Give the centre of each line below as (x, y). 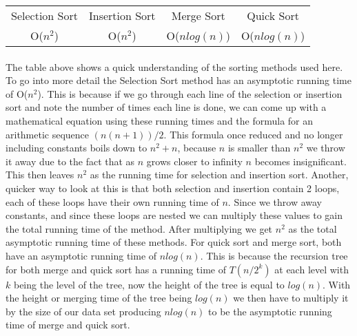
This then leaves (40, 175)
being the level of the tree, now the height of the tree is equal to (149, 284)
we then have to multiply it (291, 298)
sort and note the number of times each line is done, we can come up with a (166, 107)
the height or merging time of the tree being (99, 298)
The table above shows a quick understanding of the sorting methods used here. (174, 66)
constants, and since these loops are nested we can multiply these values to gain (174, 215)
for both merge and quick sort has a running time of (116, 269)
